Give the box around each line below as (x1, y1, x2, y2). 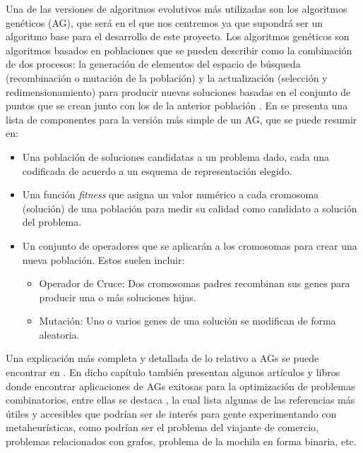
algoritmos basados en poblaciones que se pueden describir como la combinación (6, 42, 352, 57)
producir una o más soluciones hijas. (39, 289, 196, 304)
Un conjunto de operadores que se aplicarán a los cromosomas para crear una (22, 238, 357, 253)
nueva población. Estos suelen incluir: (22, 252, 185, 267)
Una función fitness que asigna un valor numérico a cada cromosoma (22, 187, 319, 202)
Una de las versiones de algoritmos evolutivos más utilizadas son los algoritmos (6, 1, 347, 16)
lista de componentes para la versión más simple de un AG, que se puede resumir (6, 111, 357, 126)
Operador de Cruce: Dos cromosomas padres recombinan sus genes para (39, 276, 350, 291)
